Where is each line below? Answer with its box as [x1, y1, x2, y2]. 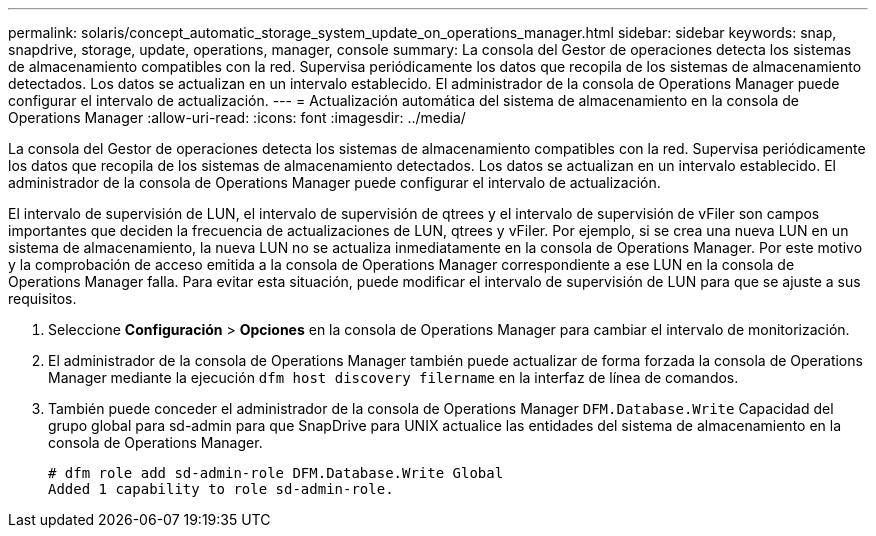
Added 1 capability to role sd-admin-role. [48, 481, 394, 497]
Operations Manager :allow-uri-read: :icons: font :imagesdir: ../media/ [8, 109, 466, 126]
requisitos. [8, 290, 77, 307]
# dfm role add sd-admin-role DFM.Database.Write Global [48, 465, 504, 481]
